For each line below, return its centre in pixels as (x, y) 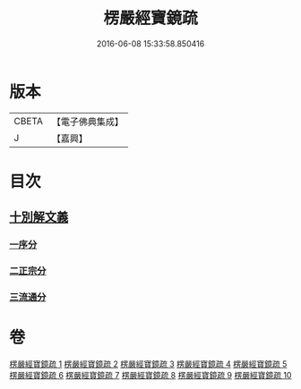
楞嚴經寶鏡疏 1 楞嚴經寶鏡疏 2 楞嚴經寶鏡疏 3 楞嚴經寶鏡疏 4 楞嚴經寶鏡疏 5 (148, 364)
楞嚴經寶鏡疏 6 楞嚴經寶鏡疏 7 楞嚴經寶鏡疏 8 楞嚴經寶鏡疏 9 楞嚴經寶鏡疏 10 (150, 375)
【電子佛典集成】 (87, 122)
